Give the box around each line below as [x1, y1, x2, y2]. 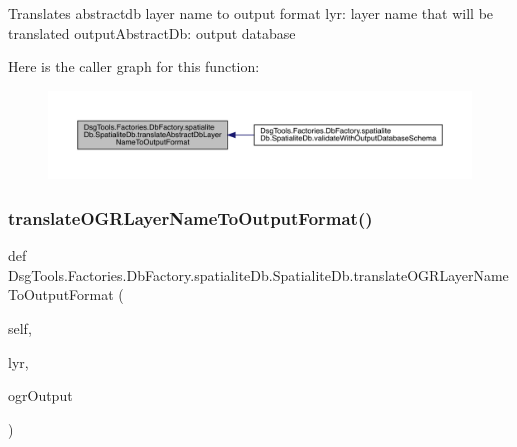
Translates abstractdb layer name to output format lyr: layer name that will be [8, 3, 494, 23]
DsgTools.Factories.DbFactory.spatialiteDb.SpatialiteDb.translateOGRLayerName [8, 264, 509, 285]
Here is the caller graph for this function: [8, 56, 260, 77]
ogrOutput [8, 385, 73, 406]
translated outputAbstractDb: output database [8, 22, 296, 43]
